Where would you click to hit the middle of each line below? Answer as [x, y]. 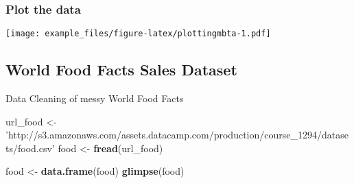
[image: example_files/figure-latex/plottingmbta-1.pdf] [138, 34]
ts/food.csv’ [30, 148]
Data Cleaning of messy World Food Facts [95, 98]
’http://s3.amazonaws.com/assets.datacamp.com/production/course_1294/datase [177, 135]
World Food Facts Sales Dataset [121, 70]
